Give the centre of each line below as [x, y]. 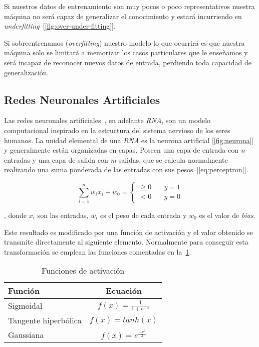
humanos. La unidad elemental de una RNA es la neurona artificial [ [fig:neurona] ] [129, 140]
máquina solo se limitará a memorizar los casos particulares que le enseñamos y [126, 52]
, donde [16, 215]
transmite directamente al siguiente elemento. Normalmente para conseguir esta [126, 242]
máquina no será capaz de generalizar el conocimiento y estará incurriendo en [123, 16]
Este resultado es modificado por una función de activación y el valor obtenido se [128, 232]
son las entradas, [63, 215]
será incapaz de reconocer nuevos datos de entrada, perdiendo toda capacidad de [128, 62]
